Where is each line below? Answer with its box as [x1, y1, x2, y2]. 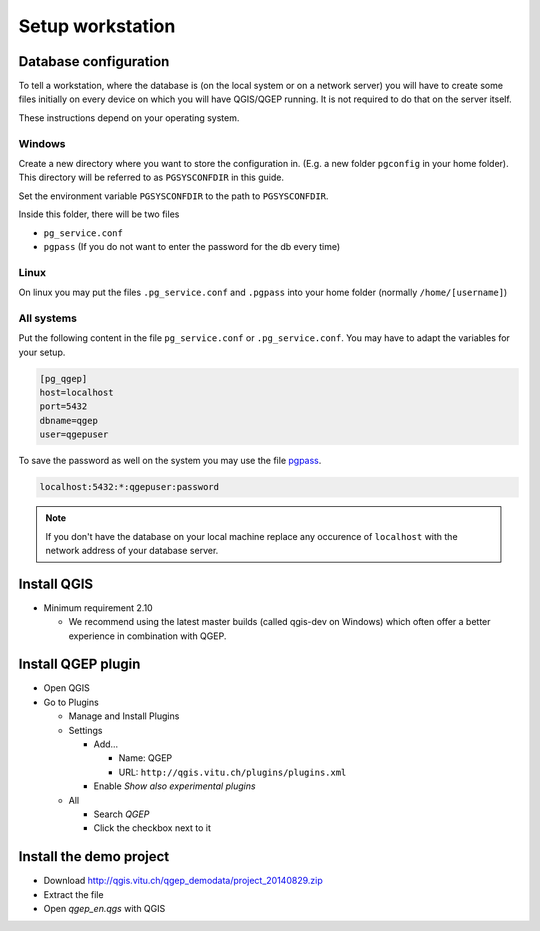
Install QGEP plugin [18, 656, 141, 673]
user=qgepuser [39, 429, 109, 440]
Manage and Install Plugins [68, 710, 180, 722]
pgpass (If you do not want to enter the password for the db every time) [43, 240, 341, 252]
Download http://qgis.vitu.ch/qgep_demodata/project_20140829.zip [43, 875, 324, 887]
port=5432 [39, 401, 88, 412]
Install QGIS [18, 575, 94, 592]
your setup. [18, 346, 66, 358]
